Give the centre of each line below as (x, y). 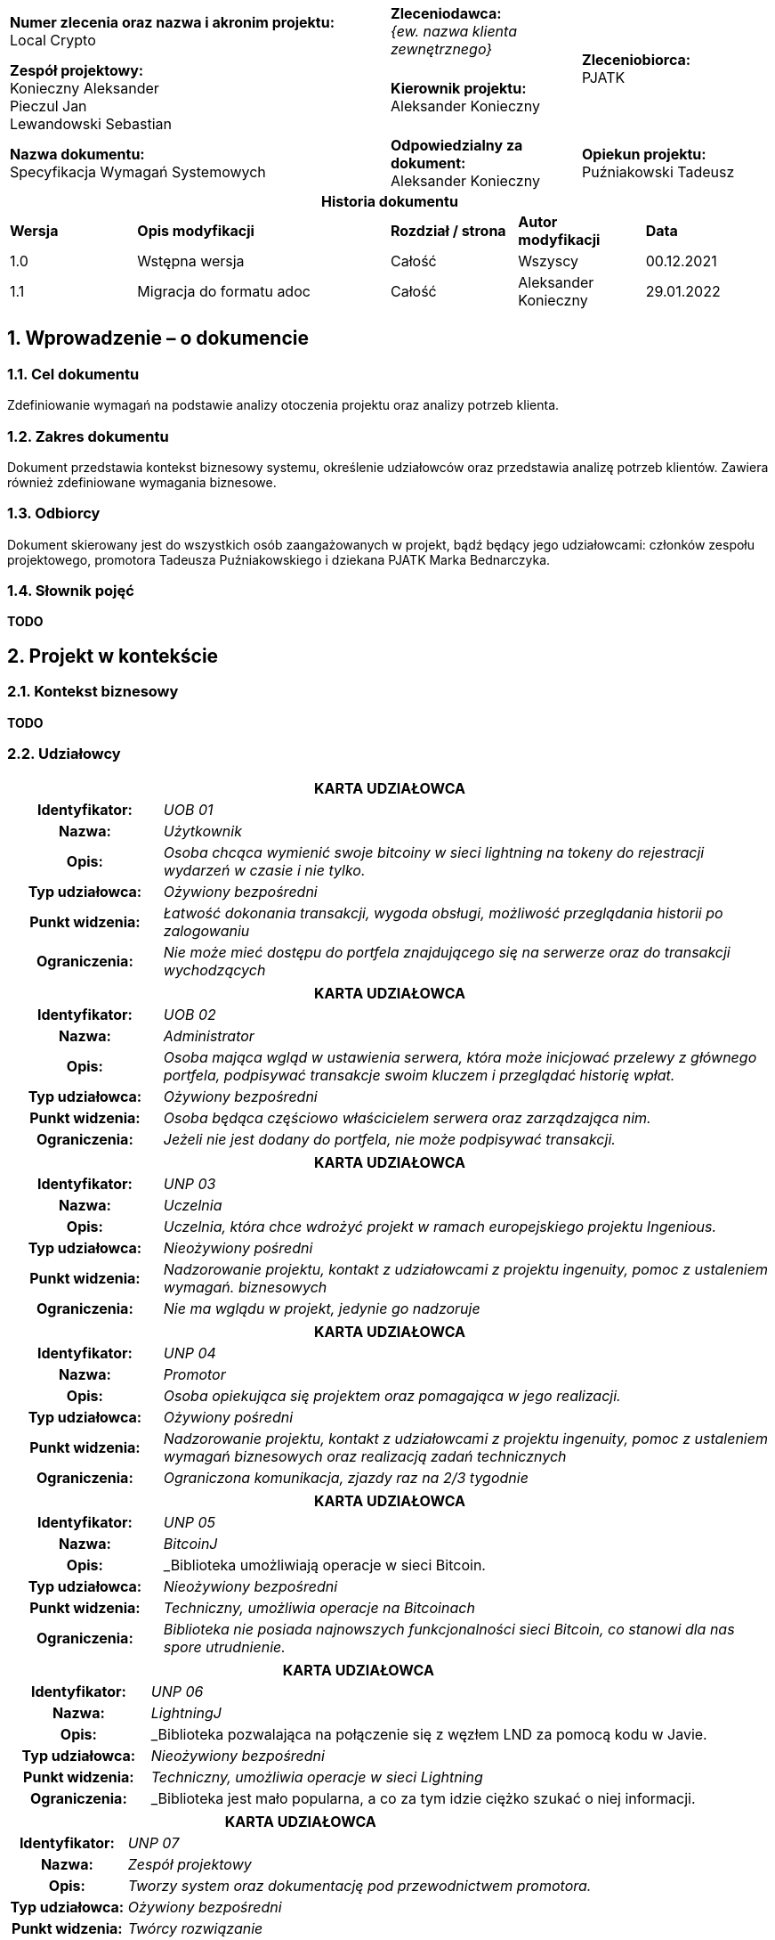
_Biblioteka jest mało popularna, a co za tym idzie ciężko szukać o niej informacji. (423, 1799)
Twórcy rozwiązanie (195, 1929)
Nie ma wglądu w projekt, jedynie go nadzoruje (322, 1309)
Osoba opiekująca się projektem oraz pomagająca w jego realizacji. (392, 1396)
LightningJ (186, 1713)
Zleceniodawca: (446, 13)
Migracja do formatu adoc (224, 291)
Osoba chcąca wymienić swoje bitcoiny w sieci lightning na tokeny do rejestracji (434, 853)
